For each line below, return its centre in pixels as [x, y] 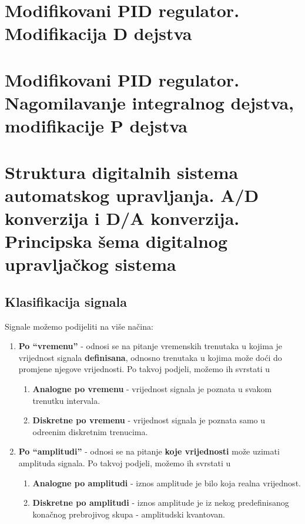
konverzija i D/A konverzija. [122, 218]
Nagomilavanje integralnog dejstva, [150, 102]
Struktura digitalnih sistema [122, 172]
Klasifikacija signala [66, 301]
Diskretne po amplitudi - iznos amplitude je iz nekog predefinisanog [161, 503]
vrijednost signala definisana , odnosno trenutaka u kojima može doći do [150, 357]
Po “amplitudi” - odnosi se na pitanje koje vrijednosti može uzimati [149, 451]
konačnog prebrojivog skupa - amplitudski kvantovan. [129, 514]
